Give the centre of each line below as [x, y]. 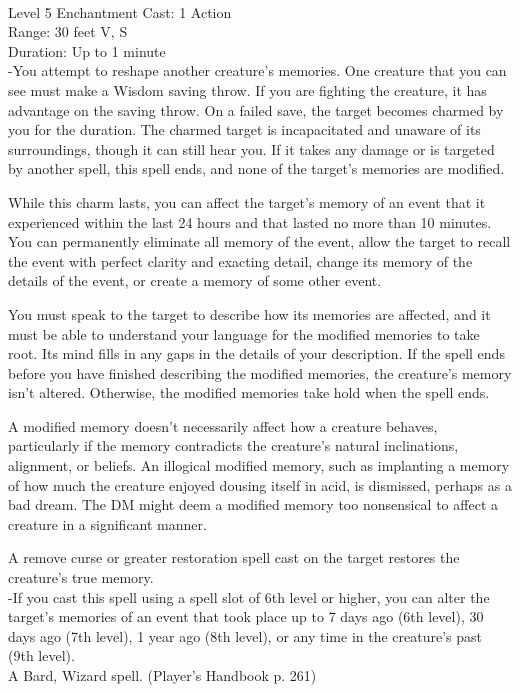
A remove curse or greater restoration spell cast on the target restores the [234, 557]
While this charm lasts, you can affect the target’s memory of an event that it [247, 201]
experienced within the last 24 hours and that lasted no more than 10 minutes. [250, 221]
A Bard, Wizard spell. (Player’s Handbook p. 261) [162, 675]
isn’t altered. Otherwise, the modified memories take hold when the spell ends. [249, 392]
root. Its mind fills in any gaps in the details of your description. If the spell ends [256, 353]
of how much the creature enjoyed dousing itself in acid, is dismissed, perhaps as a [260, 484]
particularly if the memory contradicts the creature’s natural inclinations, [233, 445]
